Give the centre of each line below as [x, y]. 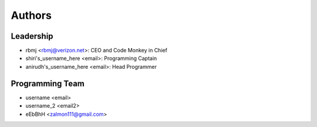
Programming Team [48, 83]
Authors [31, 15]
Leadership [32, 36]
